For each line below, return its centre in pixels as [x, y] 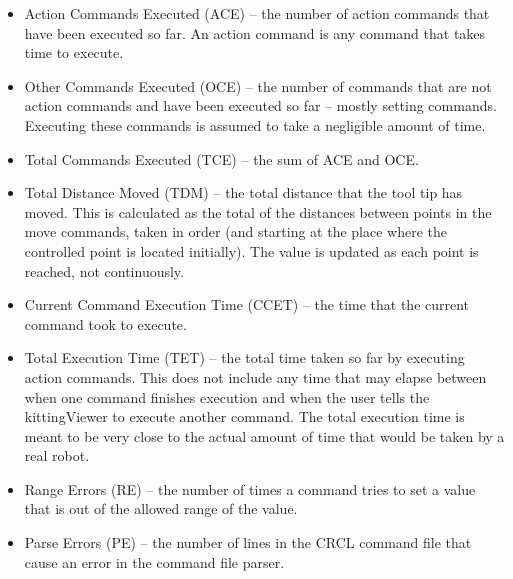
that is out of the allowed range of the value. [161, 508]
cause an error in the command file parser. [154, 561]
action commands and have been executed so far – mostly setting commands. [260, 105]
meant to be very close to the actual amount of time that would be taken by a [264, 435]
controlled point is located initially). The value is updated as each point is [251, 250]
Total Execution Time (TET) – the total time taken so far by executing [244, 357]
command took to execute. [105, 323]
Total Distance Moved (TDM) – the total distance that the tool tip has [243, 192]
